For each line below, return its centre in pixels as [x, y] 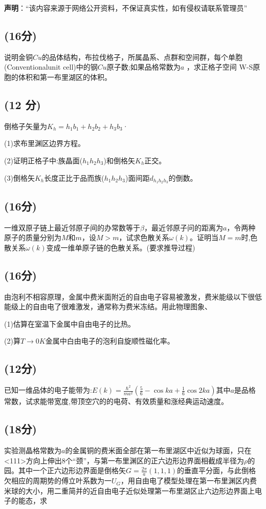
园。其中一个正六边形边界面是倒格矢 [65, 470]
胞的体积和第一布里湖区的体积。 [58, 77]
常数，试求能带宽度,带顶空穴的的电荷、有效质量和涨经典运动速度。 [116, 401]
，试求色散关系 [144, 237]
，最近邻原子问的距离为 [183, 227]
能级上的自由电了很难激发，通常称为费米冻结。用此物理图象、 [108, 306]
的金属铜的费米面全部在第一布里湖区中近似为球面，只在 [158, 450]
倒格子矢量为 [26, 126]
